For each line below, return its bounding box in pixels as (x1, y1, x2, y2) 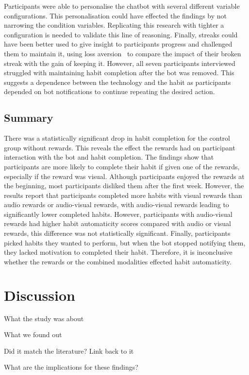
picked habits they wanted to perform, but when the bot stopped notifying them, (4, 237, 246, 247)
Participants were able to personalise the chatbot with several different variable (4, 1, 240, 11)
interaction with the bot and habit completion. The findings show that (4, 152, 214, 162)
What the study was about (4, 313, 84, 323)
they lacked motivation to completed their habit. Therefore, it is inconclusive (4, 247, 232, 257)
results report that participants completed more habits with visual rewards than (4, 190, 242, 200)
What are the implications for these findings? (4, 362, 138, 372)
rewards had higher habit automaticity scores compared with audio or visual (4, 218, 232, 228)
